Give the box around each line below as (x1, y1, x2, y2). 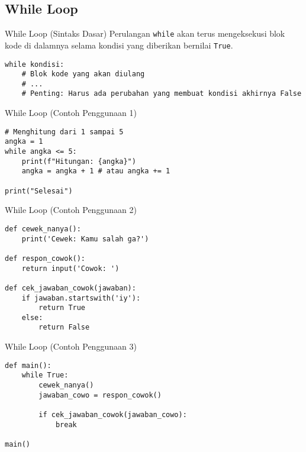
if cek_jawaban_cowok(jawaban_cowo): (38, 411, 187, 419)
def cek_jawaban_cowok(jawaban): (5, 283, 136, 292)
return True (38, 304, 86, 312)
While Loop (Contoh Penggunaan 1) (5, 106, 137, 119)
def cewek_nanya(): (5, 224, 81, 233)
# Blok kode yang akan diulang (21, 70, 145, 79)
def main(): (5, 361, 51, 370)
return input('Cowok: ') (21, 264, 120, 273)
